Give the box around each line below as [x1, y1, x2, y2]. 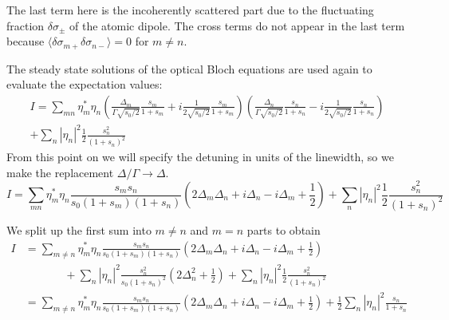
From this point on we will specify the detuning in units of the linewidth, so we [6, 148, 394, 165]
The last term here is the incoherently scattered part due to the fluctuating [6, 2, 374, 18]
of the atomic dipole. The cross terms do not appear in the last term [69, 17, 405, 34]
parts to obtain [246, 221, 321, 238]
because [6, 33, 45, 49]
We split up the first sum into [6, 221, 152, 238]
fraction [6, 17, 45, 34]
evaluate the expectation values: [6, 76, 163, 93]
